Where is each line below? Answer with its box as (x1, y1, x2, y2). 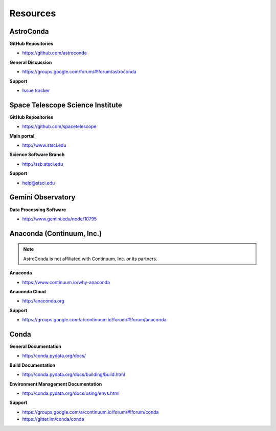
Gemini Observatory (9, 193, 76, 201)
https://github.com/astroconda (22, 50, 87, 56)
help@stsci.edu (22, 180, 55, 186)
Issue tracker (22, 87, 50, 94)
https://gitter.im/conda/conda (22, 416, 84, 422)
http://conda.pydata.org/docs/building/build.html (22, 371, 125, 377)
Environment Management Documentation (9, 381, 102, 387)
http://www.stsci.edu (22, 142, 66, 148)
